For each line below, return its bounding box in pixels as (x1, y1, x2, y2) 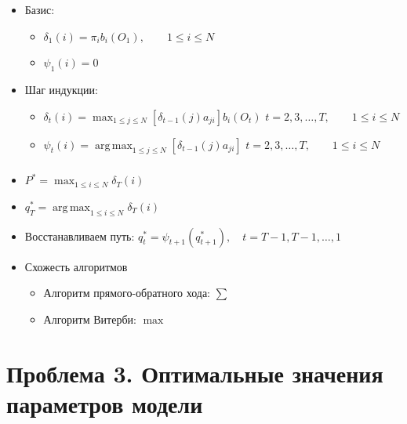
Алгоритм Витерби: (43, 310, 136, 327)
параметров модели (6, 387, 203, 419)
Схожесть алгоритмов (24, 258, 128, 274)
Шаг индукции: (24, 81, 98, 97)
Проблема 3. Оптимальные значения (6, 357, 383, 389)
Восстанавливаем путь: (24, 227, 135, 244)
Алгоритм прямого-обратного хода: (43, 284, 210, 301)
